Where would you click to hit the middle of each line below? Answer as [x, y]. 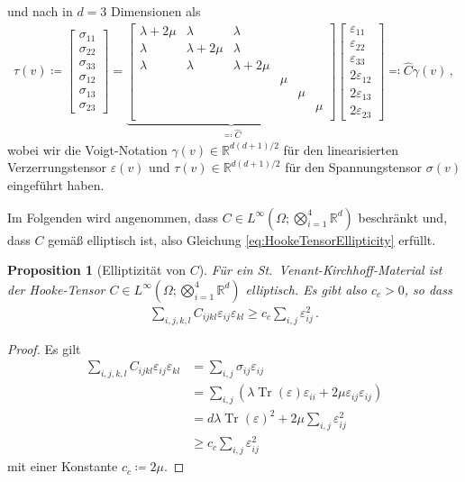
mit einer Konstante [63, 466]
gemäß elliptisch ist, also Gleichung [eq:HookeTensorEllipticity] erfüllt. [242, 239]
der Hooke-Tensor [56, 289]
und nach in [40, 11]
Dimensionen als [156, 11]
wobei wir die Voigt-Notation [87, 149]
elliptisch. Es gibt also [306, 289]
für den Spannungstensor [354, 167]
